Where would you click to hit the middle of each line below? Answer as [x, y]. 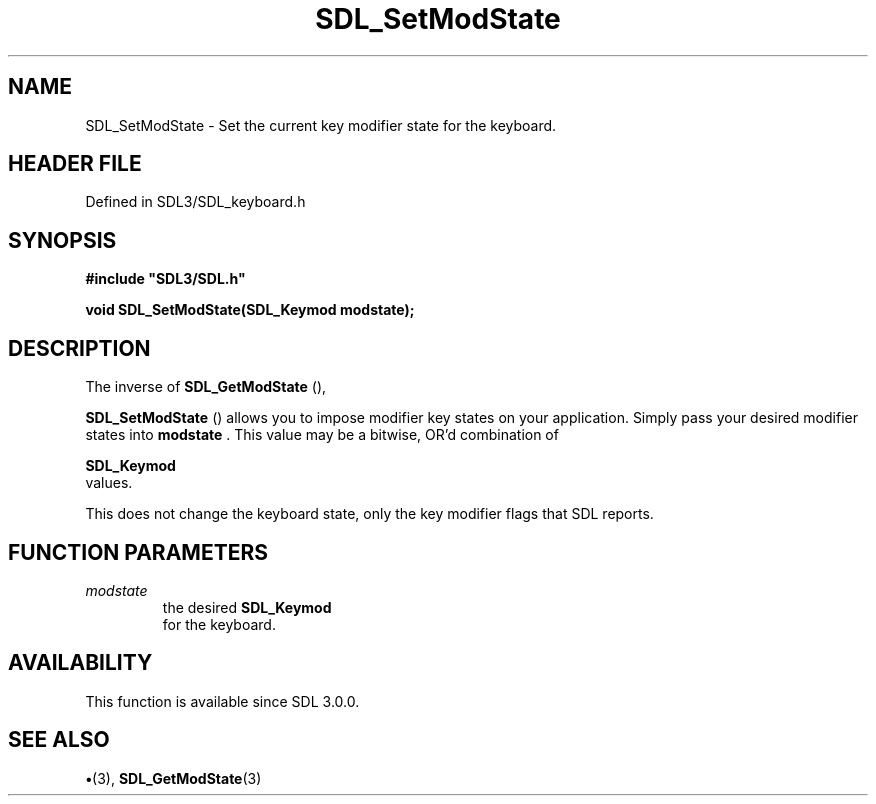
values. [109, 483]
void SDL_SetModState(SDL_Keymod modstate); [250, 310]
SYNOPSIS [62, 240]
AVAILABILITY [80, 663]
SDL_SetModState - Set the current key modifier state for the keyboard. [321, 125]
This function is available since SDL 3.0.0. [222, 701]
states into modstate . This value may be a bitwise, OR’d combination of [322, 435]
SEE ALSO [59, 740]
